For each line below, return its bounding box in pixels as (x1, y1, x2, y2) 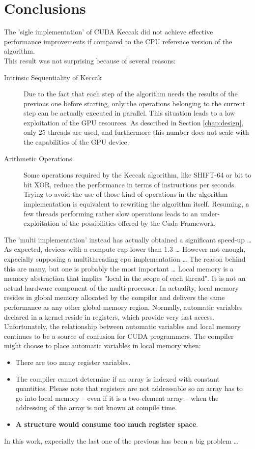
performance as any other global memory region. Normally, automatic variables (4, 301, 243, 312)
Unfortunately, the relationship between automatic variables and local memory (4, 321, 241, 331)
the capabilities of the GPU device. (24, 137, 129, 147)
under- (200, 208, 220, 218)
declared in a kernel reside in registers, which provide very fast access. (4, 311, 215, 322)
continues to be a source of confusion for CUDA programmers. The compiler (4, 330, 234, 341)
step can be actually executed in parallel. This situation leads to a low (24, 108, 235, 118)
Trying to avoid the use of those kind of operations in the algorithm (24, 189, 228, 199)
